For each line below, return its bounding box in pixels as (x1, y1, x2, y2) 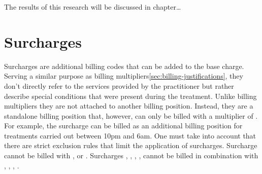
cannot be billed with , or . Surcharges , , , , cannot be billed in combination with (4, 150, 258, 161)
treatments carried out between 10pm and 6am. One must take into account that (4, 130, 256, 141)
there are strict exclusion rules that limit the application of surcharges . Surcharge (4, 140, 257, 151)
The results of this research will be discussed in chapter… (4, 2, 181, 12)
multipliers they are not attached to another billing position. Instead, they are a (4, 100, 253, 111)
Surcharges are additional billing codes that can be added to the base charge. (4, 60, 244, 71)
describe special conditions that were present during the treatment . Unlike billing (4, 90, 257, 101)
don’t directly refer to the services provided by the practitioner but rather (4, 80, 234, 91)
